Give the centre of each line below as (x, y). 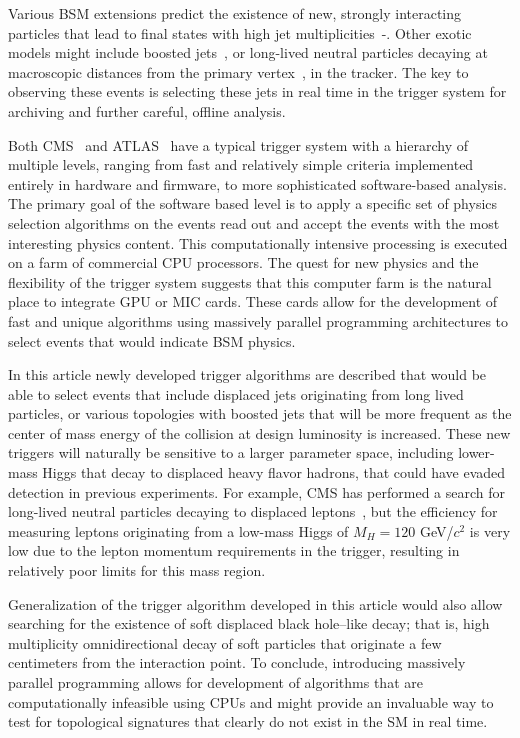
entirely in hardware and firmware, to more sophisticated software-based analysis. (257, 183)
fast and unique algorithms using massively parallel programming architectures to (258, 320)
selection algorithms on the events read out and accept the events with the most (254, 222)
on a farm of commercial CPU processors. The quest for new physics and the (243, 262)
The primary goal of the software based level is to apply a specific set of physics (253, 203)
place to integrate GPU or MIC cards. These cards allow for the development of (253, 301)
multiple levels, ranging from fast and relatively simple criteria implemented (241, 164)
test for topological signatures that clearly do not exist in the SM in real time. (248, 721)
